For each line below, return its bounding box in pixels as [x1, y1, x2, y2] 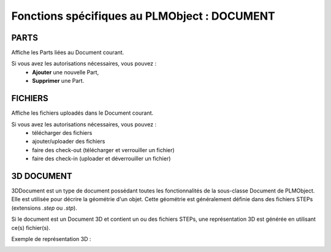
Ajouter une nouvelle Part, [32, 68, 99, 76]
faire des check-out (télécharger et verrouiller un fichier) [32, 146, 175, 153]
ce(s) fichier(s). [11, 224, 51, 231]
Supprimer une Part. [32, 77, 85, 85]
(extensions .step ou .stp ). [11, 204, 78, 212]
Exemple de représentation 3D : [11, 235, 91, 242]
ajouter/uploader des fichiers [32, 138, 105, 145]
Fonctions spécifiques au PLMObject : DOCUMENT [11, 9, 275, 23]
